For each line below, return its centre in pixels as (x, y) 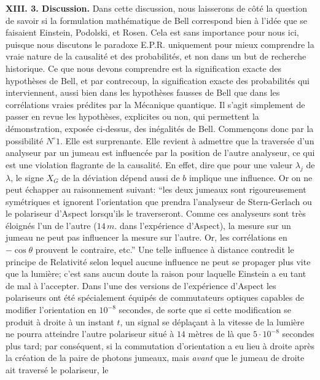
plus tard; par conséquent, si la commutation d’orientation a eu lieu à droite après (160, 345)
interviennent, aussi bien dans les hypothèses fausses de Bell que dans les (143, 92)
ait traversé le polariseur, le (57, 370)
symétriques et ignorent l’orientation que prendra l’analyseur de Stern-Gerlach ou (159, 201)
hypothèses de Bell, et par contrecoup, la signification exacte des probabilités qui (158, 80)
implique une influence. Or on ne (251, 177)
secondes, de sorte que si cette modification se (205, 310)
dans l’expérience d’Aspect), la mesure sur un (205, 225)
